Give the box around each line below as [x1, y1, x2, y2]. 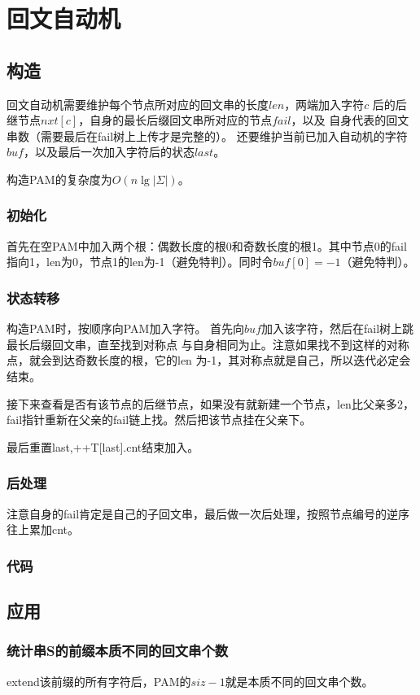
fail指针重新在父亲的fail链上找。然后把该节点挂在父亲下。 [7, 411, 312, 428]
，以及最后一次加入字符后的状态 [23, 143, 195, 160]
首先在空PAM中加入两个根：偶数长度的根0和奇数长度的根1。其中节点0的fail [7, 237, 407, 254]
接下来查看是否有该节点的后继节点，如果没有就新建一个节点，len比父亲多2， [7, 395, 414, 412]
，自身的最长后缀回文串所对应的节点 [78, 111, 273, 129]
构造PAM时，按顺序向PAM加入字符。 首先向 [7, 320, 245, 337]
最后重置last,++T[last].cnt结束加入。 [7, 438, 199, 455]
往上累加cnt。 [7, 521, 80, 538]
